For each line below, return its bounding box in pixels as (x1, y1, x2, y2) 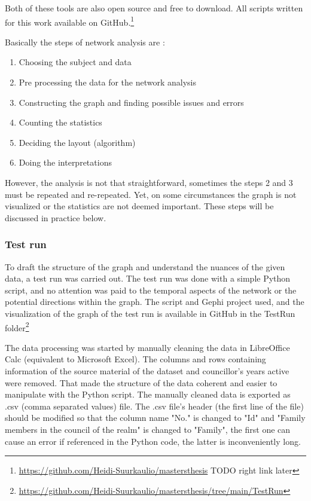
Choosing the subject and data (19, 56, 132, 68)
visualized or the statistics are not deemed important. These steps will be (5, 200, 274, 212)
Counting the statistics (19, 116, 102, 129)
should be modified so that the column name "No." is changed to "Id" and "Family (5, 411, 306, 424)
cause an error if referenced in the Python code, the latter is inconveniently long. (5, 435, 301, 447)
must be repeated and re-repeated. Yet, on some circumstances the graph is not (5, 188, 297, 200)
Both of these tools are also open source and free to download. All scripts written (5, 2, 303, 14)
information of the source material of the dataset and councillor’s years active (5, 365, 289, 377)
